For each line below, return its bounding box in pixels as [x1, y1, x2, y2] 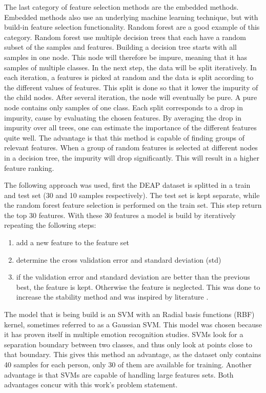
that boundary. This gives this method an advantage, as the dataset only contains [4, 349, 261, 360]
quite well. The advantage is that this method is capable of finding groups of [4, 132, 244, 143]
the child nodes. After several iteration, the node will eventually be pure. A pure [4, 92, 257, 103]
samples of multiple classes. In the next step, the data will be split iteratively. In [4, 62, 257, 72]
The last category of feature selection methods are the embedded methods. [4, 2, 239, 12]
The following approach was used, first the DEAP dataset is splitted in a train [4, 180, 251, 190]
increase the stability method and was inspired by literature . [16, 291, 209, 302]
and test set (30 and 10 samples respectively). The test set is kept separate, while [4, 189, 260, 200]
